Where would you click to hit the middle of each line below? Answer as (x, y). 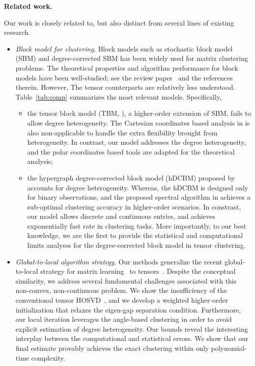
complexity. (48, 357)
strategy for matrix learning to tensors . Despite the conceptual (138, 271)
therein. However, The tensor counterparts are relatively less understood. (125, 87)
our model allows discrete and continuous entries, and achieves (121, 216)
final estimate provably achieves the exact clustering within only (112, 348)
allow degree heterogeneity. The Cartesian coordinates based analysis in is (139, 122)
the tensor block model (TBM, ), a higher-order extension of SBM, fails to (139, 113)
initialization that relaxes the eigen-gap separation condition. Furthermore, (128, 309)
